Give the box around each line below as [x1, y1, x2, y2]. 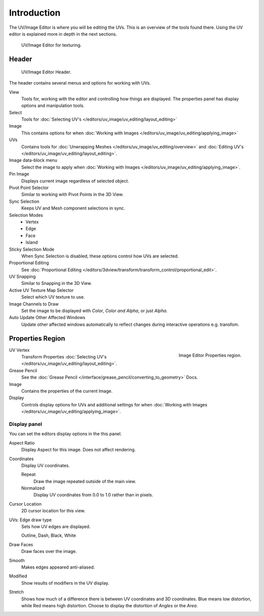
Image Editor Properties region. [178, 352, 242, 358]
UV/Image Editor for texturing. [21, 42, 82, 48]
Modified [9, 573, 27, 579]
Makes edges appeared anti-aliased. [21, 564, 95, 570]
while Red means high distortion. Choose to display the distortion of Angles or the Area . [21, 602, 198, 608]
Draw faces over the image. [21, 549, 77, 554]
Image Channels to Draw [9, 301, 59, 307]
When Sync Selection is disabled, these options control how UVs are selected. [21, 253, 179, 259]
